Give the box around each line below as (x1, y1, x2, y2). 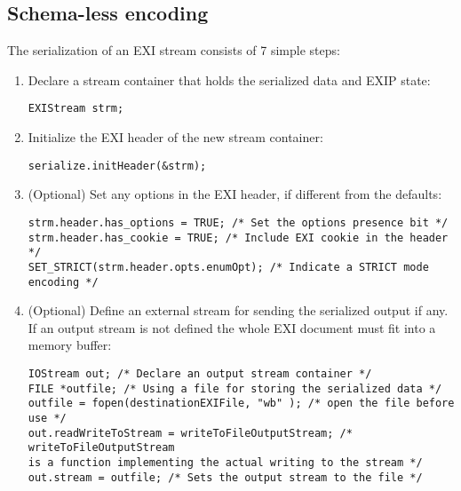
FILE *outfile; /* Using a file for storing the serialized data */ (28, 382, 442, 395)
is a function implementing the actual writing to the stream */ (28, 455, 423, 469)
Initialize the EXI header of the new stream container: (28, 128, 323, 147)
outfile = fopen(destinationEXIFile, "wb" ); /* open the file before (28, 397, 455, 410)
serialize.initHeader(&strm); (28, 159, 207, 172)
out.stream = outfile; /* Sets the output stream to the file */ (28, 471, 423, 484)
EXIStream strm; (28, 102, 124, 115)
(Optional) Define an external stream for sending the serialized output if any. (28, 301, 449, 320)
